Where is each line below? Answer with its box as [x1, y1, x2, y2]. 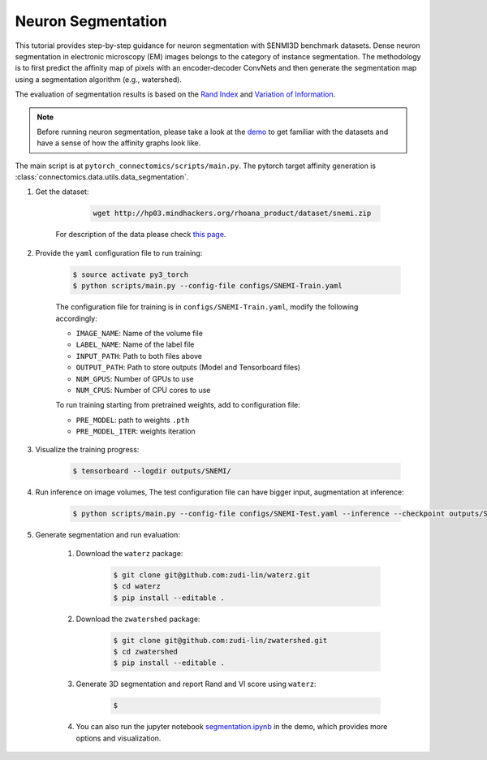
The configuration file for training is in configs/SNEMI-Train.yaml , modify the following [55, 302, 359, 312]
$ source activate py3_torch [72, 270, 189, 279]
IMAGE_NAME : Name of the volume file [75, 328, 203, 338]
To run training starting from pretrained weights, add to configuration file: [55, 400, 300, 410]
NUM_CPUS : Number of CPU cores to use [75, 385, 211, 395]
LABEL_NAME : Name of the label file [75, 339, 195, 349]
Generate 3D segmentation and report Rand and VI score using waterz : [75, 679, 317, 689]
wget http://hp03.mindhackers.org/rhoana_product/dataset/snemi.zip [93, 209, 372, 218]
